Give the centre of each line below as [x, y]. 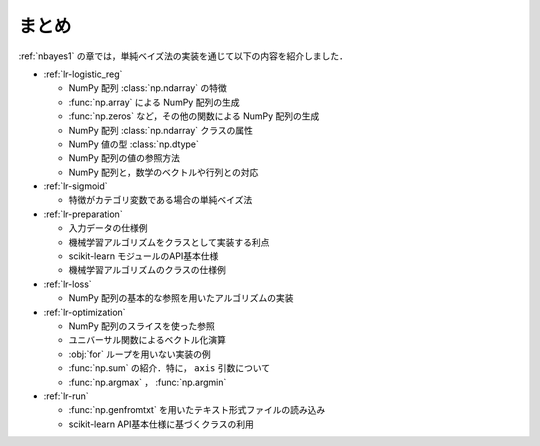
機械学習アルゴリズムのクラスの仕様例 [147, 270]
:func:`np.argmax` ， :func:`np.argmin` [147, 382]
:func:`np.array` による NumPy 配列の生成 [154, 102]
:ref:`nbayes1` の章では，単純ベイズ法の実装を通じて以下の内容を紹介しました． [183, 56]
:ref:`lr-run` [66, 396]
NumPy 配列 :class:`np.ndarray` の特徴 [147, 88]
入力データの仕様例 [108, 228]
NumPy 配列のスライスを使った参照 [141, 326]
